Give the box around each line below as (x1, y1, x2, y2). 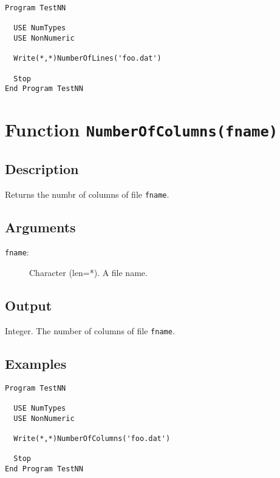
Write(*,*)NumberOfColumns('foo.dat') (13, 434, 171, 443)
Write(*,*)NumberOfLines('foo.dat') (13, 54, 162, 63)
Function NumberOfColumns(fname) (5, 117, 278, 142)
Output (5, 296, 52, 315)
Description (5, 159, 79, 178)
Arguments (5, 217, 76, 236)
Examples (5, 354, 67, 372)
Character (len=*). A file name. (29, 266, 148, 279)
